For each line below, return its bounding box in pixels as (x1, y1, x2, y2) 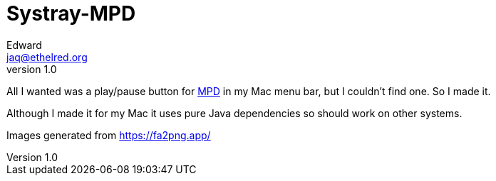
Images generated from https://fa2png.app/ (6, 128, 211, 141)
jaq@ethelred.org (6, 50, 88, 63)
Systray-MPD (6, 1, 136, 26)
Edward (6, 38, 42, 51)
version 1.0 (6, 62, 57, 75)
